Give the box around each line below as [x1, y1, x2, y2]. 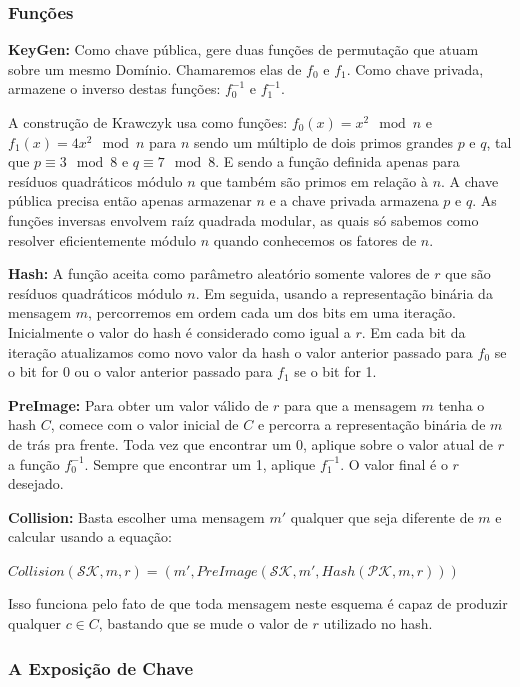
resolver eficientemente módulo [8, 229, 196, 250]
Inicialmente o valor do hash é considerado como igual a [8, 321, 351, 342]
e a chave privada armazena [269, 190, 439, 211]
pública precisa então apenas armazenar [8, 190, 252, 211]
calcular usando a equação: [8, 526, 172, 547]
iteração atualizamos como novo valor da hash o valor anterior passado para [8, 341, 473, 362]
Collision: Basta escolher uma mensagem [8, 506, 265, 527]
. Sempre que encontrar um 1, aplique [84, 453, 316, 474]
